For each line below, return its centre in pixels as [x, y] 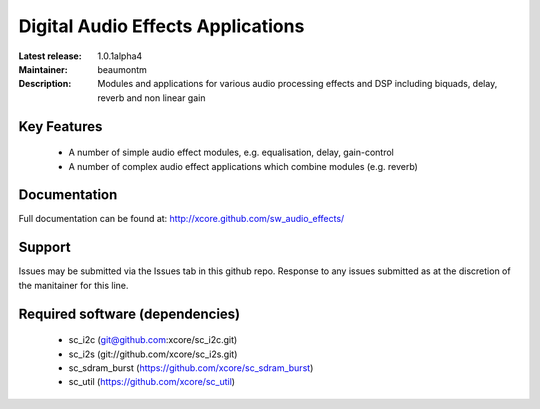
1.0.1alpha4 [120, 56]
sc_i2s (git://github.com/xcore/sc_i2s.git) [153, 354]
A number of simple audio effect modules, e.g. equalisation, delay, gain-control [231, 152]
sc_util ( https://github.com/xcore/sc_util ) [151, 382]
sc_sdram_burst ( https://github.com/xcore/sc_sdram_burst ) [191, 367]
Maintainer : [43, 69]
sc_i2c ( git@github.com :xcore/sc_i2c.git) [153, 340]
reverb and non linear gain [151, 97]
